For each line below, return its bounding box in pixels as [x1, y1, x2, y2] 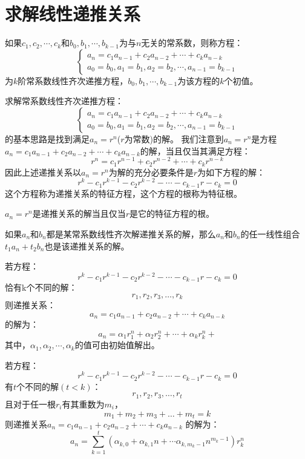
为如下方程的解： [197, 165, 266, 178]
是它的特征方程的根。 [130, 207, 215, 220]
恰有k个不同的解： [5, 281, 77, 294]
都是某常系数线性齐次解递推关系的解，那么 [46, 227, 216, 240]
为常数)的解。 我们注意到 [124, 132, 224, 145]
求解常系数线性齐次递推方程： [5, 94, 123, 107]
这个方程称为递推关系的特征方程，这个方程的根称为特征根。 [5, 187, 242, 199]
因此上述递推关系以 [5, 165, 81, 178]
